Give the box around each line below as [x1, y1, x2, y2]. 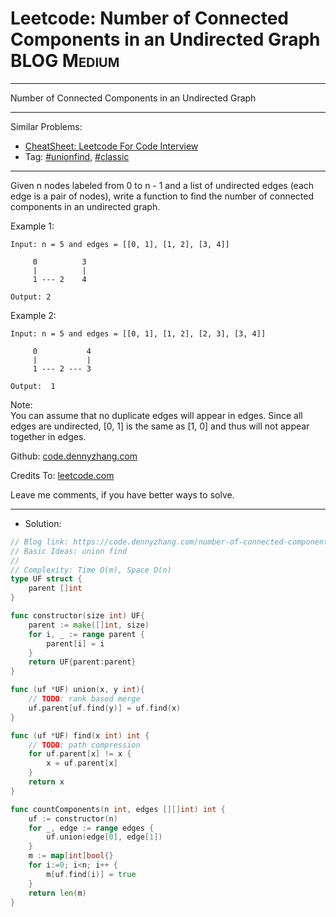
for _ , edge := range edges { [28, 823, 155, 833]
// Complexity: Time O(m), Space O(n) [10, 565, 172, 575]
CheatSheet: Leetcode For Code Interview [24, 140, 199, 152]
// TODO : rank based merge [28, 694, 141, 704]
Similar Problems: [10, 120, 83, 132]
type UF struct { [10, 574, 83, 584]
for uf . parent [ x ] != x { [28, 749, 132, 759]
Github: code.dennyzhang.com [10, 450, 138, 462]
